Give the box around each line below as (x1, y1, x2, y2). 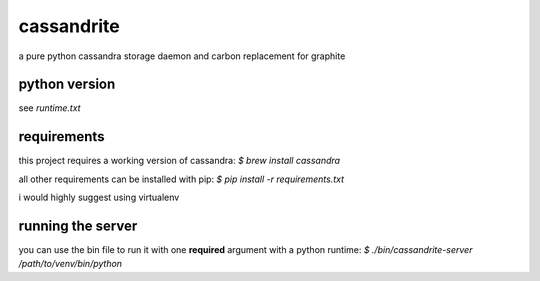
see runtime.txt (18, 102, 81, 114)
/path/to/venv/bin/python (18, 258, 123, 270)
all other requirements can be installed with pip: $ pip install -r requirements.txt (18, 173, 345, 185)
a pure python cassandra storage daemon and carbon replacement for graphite (18, 50, 346, 62)
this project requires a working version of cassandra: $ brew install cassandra (18, 155, 340, 167)
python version (18, 76, 116, 93)
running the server (18, 217, 138, 234)
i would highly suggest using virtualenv (18, 191, 180, 204)
